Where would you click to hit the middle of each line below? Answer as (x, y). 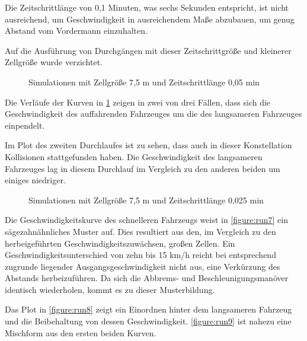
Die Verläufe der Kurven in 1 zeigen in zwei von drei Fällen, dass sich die (138, 102)
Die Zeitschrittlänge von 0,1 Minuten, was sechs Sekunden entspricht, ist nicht (147, 7)
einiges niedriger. (35, 180)
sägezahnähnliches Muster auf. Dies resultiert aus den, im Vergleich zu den (140, 231)
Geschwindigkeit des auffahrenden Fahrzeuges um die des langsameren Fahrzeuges (153, 114)
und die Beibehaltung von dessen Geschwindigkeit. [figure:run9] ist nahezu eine (148, 321)
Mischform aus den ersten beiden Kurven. (81, 332)
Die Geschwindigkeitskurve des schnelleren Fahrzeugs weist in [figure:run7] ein (146, 220)
